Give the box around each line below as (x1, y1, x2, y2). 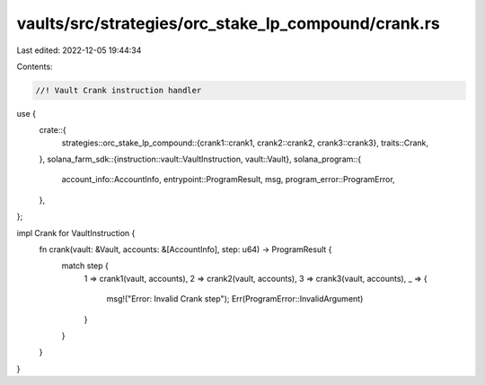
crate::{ (39, 125, 66, 136)
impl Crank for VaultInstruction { (16, 227, 136, 238)
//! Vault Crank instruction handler (35, 85, 202, 95)
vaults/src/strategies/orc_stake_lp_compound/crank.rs (16, 13, 440, 33)
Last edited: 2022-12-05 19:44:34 (16, 45, 142, 56)
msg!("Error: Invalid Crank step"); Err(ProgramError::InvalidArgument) (106, 293, 364, 304)
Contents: (16, 61, 53, 72)
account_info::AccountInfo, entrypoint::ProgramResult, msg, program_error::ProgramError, (61, 174, 395, 185)
